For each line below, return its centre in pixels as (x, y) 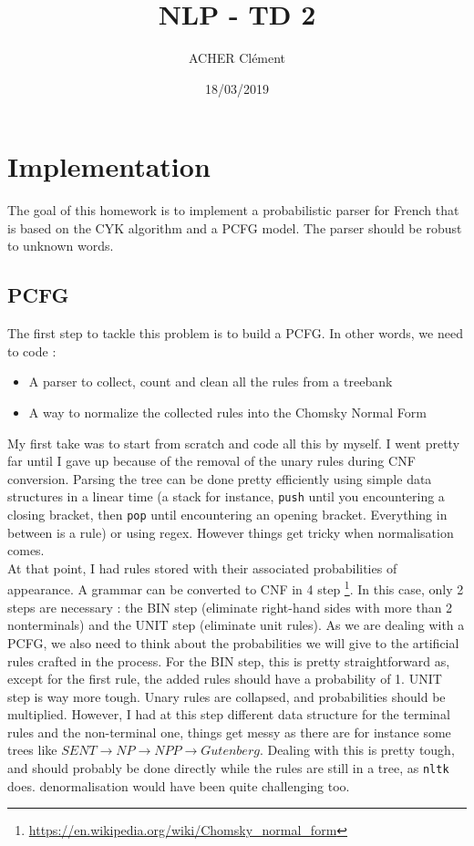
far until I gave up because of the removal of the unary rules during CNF (211, 461)
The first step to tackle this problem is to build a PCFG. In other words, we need (235, 333)
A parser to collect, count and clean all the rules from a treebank (211, 382)
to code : (32, 351)
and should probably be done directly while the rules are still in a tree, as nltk (228, 768)
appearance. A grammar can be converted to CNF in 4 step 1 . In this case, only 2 (236, 588)
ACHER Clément (237, 58)
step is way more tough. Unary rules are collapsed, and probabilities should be (227, 696)
